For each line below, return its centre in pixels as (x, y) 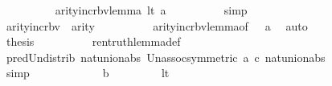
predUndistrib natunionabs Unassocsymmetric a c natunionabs (166, 57)
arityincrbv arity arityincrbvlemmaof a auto (157, 25)
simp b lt (88, 73)
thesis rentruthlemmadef (93, 41)
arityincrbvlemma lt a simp (151, 10)
